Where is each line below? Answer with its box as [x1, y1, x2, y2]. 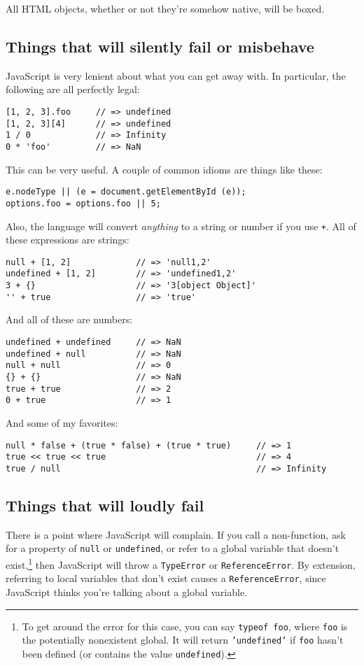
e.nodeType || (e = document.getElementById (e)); [6, 187, 246, 197]
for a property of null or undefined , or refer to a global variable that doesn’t [6, 541, 339, 555]
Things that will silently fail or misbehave [6, 35, 314, 57]
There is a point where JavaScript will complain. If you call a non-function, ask [6, 527, 346, 541]
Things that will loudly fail [6, 494, 204, 516]
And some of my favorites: [6, 415, 118, 430]
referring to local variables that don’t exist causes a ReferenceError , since [6, 571, 326, 586]
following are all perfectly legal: [6, 82, 140, 97]
